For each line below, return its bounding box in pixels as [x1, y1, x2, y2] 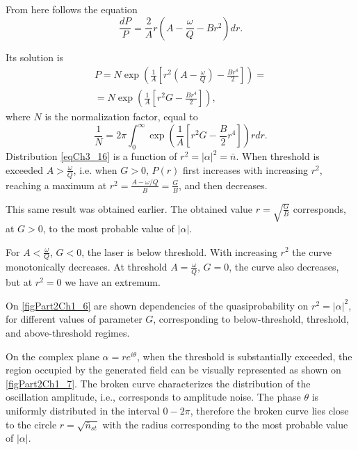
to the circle [6, 417, 57, 431]
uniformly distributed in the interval [6, 403, 160, 417]
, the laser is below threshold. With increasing [81, 244, 277, 259]
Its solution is [6, 49, 64, 64]
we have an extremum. [65, 275, 161, 289]
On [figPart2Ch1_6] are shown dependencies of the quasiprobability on [6, 298, 309, 312]
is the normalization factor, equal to [44, 109, 198, 124]
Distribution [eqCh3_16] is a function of [6, 149, 177, 163]
